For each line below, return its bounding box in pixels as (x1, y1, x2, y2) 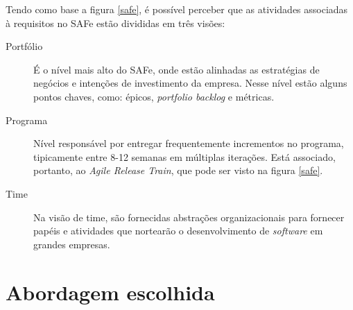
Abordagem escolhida (6, 277, 215, 306)
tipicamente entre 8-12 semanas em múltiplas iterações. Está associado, (33, 149, 336, 164)
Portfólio (6, 39, 43, 53)
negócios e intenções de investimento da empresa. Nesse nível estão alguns (33, 76, 347, 90)
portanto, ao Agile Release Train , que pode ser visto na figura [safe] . (33, 163, 323, 178)
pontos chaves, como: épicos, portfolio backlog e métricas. (33, 89, 275, 103)
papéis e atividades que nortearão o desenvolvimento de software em (33, 223, 323, 238)
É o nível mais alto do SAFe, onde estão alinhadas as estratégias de (33, 62, 320, 76)
